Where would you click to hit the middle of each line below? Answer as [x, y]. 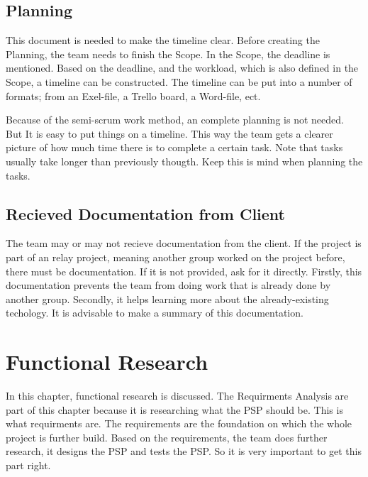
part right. [28, 465]
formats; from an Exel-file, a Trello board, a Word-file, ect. [133, 95]
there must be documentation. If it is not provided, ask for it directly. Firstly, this [184, 271]
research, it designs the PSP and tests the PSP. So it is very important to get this [184, 451]
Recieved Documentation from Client [146, 213]
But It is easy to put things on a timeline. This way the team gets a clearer [169, 133]
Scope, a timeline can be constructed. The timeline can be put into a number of [179, 81]
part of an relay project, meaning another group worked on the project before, [175, 257]
